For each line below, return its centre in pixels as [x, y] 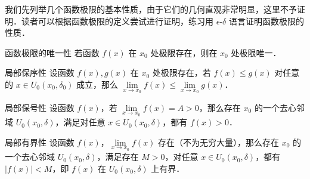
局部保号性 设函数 [40, 107]
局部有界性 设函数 [40, 142]
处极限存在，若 [182, 72]
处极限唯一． [256, 52]
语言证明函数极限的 [266, 21]
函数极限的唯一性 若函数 [52, 52]
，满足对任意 [80, 122]
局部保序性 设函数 [40, 72]
